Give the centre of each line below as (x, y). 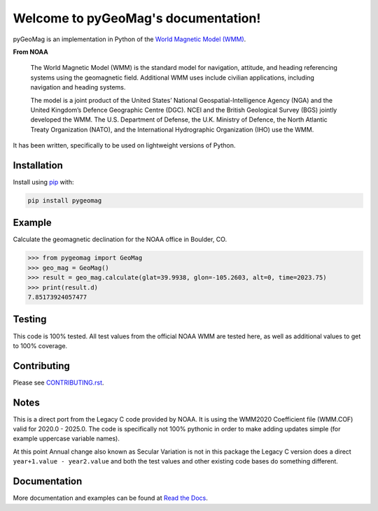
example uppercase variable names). (66, 439)
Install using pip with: (43, 182)
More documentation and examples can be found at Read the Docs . (110, 498)
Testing (30, 319)
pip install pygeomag (65, 200)
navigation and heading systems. (78, 87)
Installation (38, 165)
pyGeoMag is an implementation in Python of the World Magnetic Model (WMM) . (129, 39)
